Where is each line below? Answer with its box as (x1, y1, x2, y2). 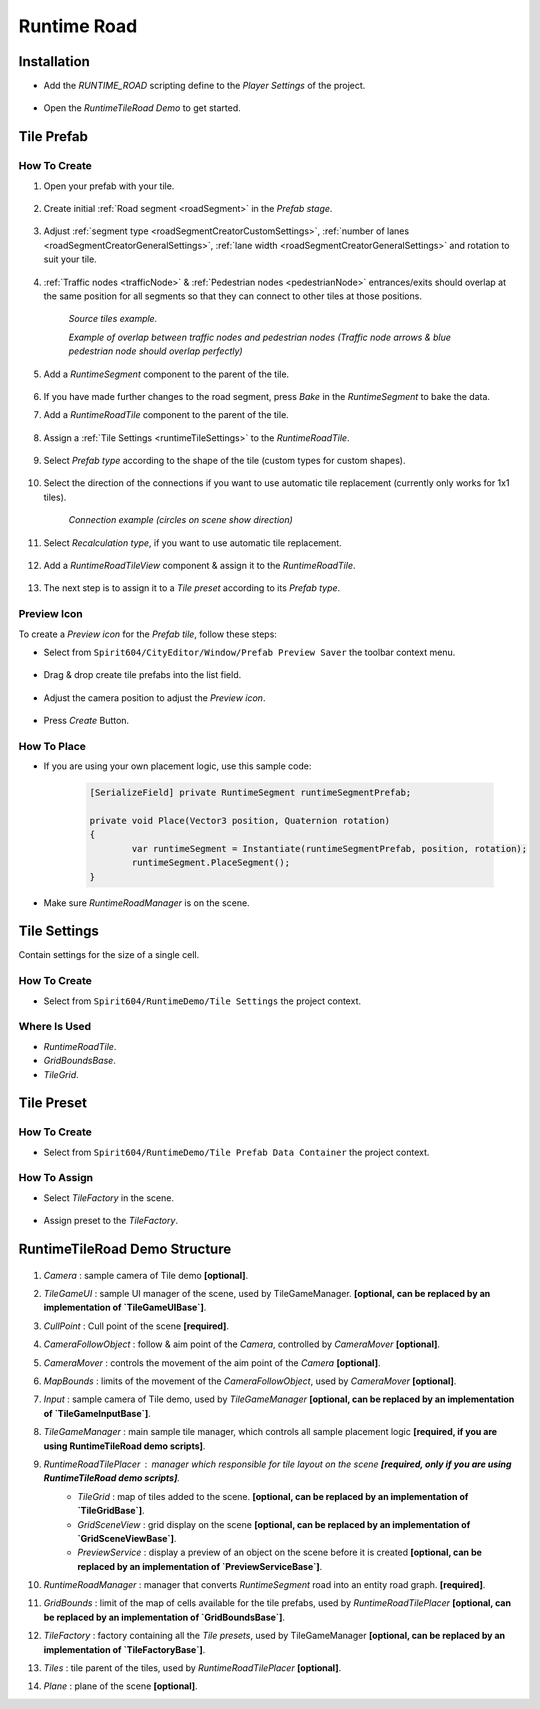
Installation (18, 53, 90, 70)
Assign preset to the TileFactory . (43, 1215, 179, 1227)
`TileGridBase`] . (77, 1505, 145, 1517)
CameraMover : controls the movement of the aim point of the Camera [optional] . (43, 1356, 381, 1369)
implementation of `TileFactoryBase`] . (43, 1643, 206, 1655)
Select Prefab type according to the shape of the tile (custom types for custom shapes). (43, 455, 406, 467)
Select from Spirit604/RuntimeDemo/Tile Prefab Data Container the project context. (43, 1146, 430, 1158)
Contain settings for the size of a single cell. (18, 949, 200, 961)
